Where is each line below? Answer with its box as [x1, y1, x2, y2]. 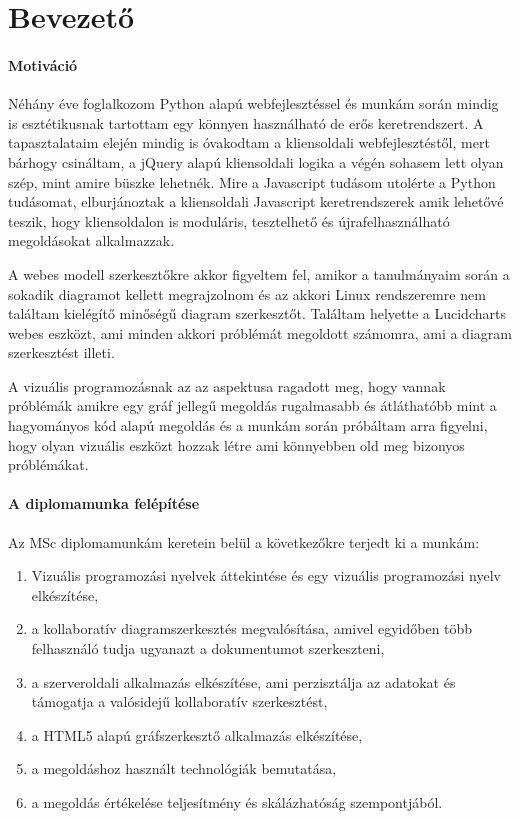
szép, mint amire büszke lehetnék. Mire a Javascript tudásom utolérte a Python [8, 171, 496, 192]
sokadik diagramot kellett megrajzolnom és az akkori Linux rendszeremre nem [8, 283, 486, 304]
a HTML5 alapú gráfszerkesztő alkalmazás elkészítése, [31, 724, 363, 745]
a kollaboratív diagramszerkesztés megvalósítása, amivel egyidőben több [31, 618, 473, 639]
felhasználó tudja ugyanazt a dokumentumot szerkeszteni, [31, 638, 385, 659]
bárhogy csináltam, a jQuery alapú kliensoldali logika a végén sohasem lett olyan [8, 151, 504, 172]
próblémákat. [8, 454, 89, 475]
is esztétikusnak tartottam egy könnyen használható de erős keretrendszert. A [8, 112, 484, 133]
